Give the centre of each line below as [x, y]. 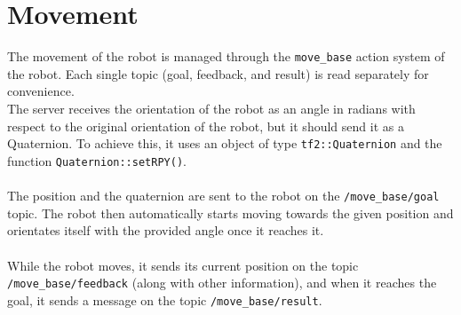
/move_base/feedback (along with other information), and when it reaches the [222, 283]
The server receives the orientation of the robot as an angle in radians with [211, 108]
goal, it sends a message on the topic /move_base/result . [165, 299]
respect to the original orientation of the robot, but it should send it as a [206, 126]
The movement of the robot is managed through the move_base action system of [226, 56]
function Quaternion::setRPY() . [97, 160]
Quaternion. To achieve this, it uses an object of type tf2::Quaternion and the [225, 143]
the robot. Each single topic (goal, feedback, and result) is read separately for [218, 73]
